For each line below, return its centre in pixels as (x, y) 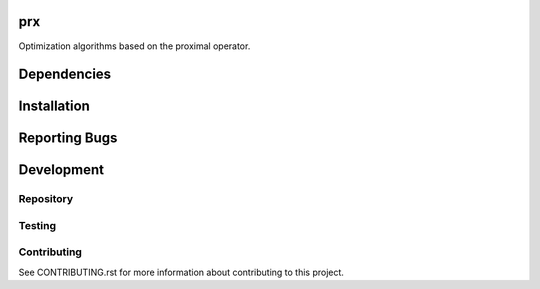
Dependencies (65, 74)
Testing (37, 225)
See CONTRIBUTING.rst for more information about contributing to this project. (181, 272)
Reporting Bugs (68, 138)
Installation (54, 106)
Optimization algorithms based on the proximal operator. (134, 46)
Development (61, 170)
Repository (46, 199)
